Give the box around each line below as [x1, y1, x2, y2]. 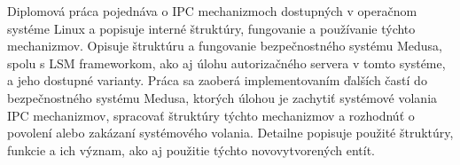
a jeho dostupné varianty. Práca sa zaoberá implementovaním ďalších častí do [7, 71, 427, 90]
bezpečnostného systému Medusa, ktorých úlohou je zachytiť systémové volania [7, 88, 438, 106]
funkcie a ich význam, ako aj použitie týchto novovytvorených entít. [7, 140, 375, 159]
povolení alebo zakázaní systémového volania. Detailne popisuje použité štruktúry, [7, 123, 454, 142]
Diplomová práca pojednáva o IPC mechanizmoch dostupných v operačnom [7, 2, 417, 20]
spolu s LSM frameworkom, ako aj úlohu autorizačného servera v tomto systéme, [7, 53, 446, 72]
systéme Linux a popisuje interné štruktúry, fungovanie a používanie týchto [7, 19, 416, 37]
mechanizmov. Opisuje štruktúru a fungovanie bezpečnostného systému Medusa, [7, 36, 442, 55]
